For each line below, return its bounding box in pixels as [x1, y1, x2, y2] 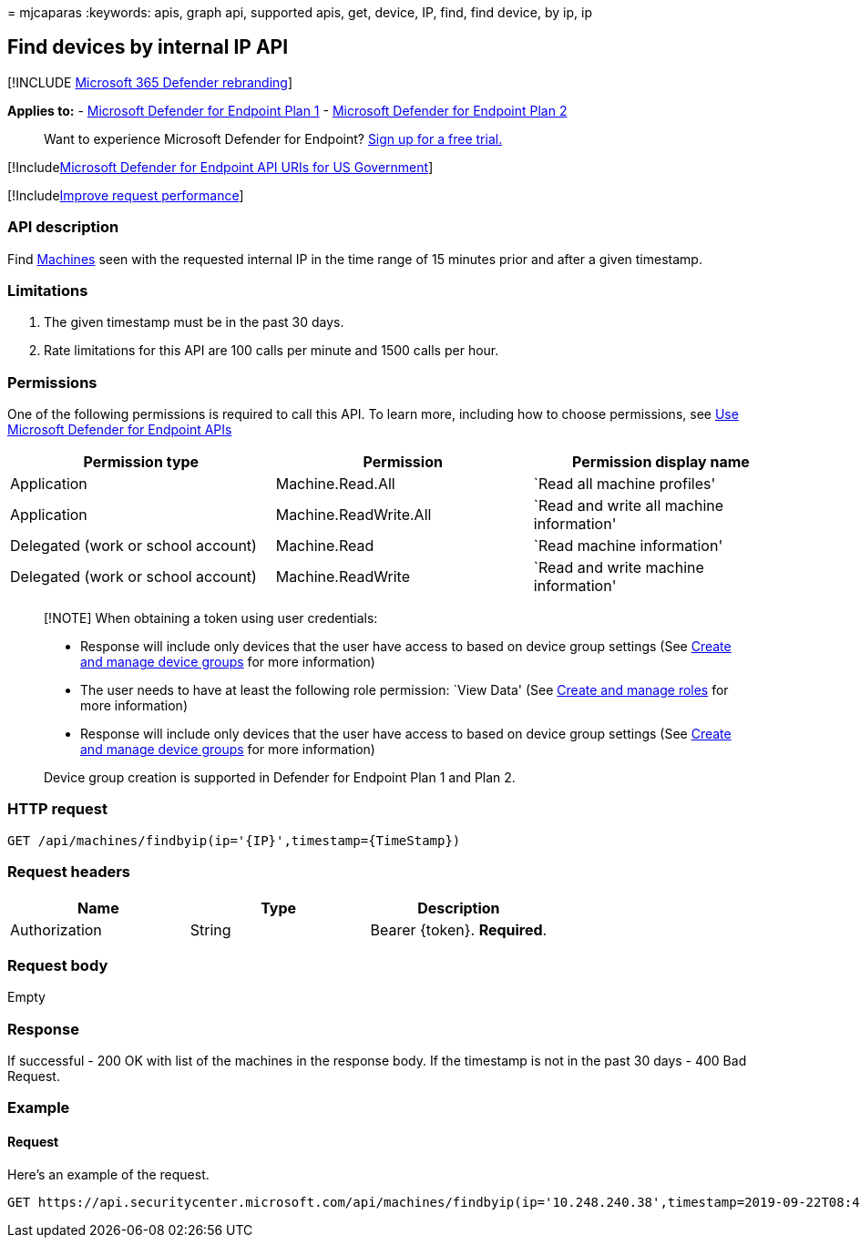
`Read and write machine [533, 558, 704, 577]
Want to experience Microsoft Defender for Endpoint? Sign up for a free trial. [44, 130, 503, 147]
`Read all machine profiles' [533, 475, 716, 494]
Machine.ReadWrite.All [275, 505, 432, 525]
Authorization [10, 920, 102, 939]
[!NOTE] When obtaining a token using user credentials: [44, 610, 378, 627]
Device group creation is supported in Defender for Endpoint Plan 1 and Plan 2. [44, 770, 516, 786]
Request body [7, 955, 108, 975]
